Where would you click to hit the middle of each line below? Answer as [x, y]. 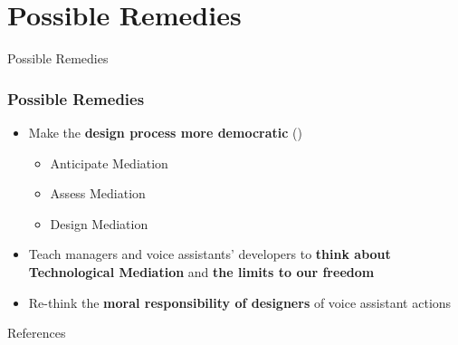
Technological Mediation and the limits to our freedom [201, 271]
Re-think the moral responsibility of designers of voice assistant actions [240, 302]
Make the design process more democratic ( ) [165, 132]
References [37, 333]
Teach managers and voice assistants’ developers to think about [210, 254]
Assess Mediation [98, 193]
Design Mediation [99, 223]
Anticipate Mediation [109, 163]
